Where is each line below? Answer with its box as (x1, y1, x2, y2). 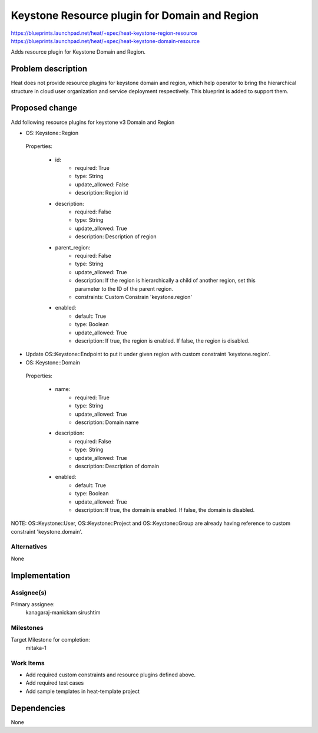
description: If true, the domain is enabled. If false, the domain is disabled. (75, 506, 255, 513)
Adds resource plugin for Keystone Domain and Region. (11, 48, 146, 55)
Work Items (11, 659, 45, 667)
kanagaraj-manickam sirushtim (25, 609, 101, 616)
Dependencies (11, 703, 66, 713)
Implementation (11, 570, 71, 580)
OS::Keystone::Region (25, 129, 79, 136)
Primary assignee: (11, 601, 55, 608)
